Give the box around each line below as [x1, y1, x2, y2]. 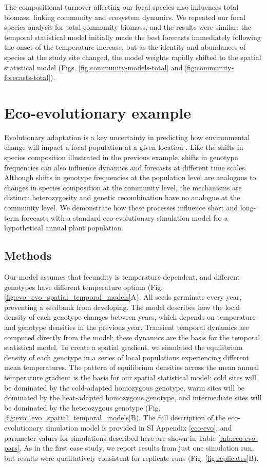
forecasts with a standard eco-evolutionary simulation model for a [21, 212, 228, 223]
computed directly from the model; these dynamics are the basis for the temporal [4, 332, 260, 342]
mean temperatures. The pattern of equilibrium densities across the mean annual [4, 362, 259, 373]
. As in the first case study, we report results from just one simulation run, [19, 442, 254, 453]
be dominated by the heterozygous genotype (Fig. [4, 402, 161, 413]
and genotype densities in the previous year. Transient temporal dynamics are [4, 321, 249, 332]
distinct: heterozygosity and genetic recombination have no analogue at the [4, 192, 240, 203]
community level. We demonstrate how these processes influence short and [4, 202, 238, 213]
